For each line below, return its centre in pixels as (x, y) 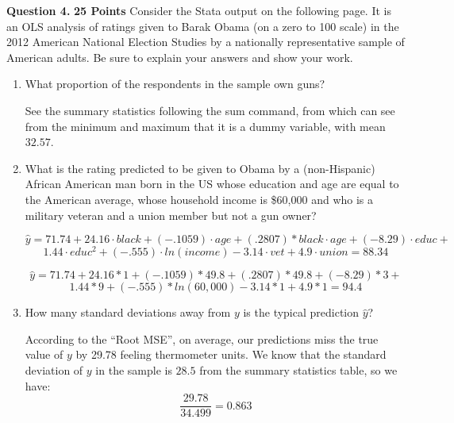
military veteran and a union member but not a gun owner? (171, 215)
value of (44, 354)
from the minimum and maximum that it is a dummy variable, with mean (205, 126)
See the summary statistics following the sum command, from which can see (210, 110)
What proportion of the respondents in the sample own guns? (175, 84)
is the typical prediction (301, 312)
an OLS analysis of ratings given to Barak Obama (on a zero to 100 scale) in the (203, 26)
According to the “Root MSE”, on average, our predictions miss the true (202, 338)
